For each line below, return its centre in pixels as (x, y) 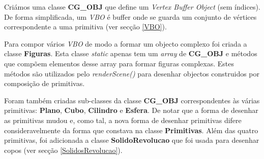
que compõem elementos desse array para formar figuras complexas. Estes (119, 63)
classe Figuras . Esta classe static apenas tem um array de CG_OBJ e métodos (131, 53)
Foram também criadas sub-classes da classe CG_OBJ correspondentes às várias (132, 100)
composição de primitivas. (45, 83)
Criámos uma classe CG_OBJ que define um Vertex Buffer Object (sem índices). (132, 7)
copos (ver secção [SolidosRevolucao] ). (63, 150)
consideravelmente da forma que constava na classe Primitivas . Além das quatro (131, 130)
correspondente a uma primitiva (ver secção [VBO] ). (85, 27)
